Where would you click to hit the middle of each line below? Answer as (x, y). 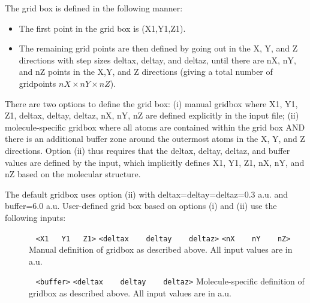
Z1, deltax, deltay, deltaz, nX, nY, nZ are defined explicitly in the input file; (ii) (152, 115)
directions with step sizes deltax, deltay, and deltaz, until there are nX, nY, (157, 60)
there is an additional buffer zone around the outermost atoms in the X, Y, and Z (155, 139)
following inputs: (35, 217)
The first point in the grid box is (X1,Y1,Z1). (102, 28)
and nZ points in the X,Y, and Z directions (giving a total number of (146, 72)
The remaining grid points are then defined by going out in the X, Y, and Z (158, 48)
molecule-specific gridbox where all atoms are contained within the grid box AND (155, 127)
